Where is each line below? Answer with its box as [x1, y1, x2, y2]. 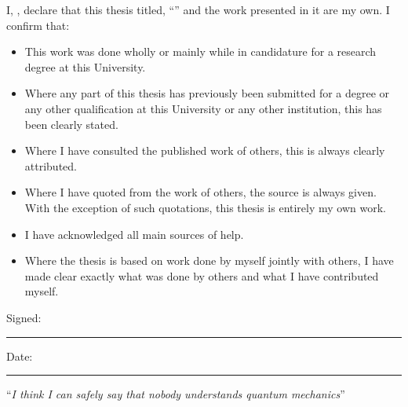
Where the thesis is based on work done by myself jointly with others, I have [24, 252, 394, 269]
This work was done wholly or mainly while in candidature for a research [24, 43, 377, 60]
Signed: [6, 309, 42, 325]
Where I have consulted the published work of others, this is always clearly [24, 142, 385, 159]
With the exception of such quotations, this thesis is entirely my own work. [24, 199, 386, 215]
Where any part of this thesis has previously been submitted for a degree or [24, 85, 390, 101]
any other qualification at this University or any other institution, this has [24, 100, 382, 116]
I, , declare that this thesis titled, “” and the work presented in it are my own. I [6, 2, 390, 17]
